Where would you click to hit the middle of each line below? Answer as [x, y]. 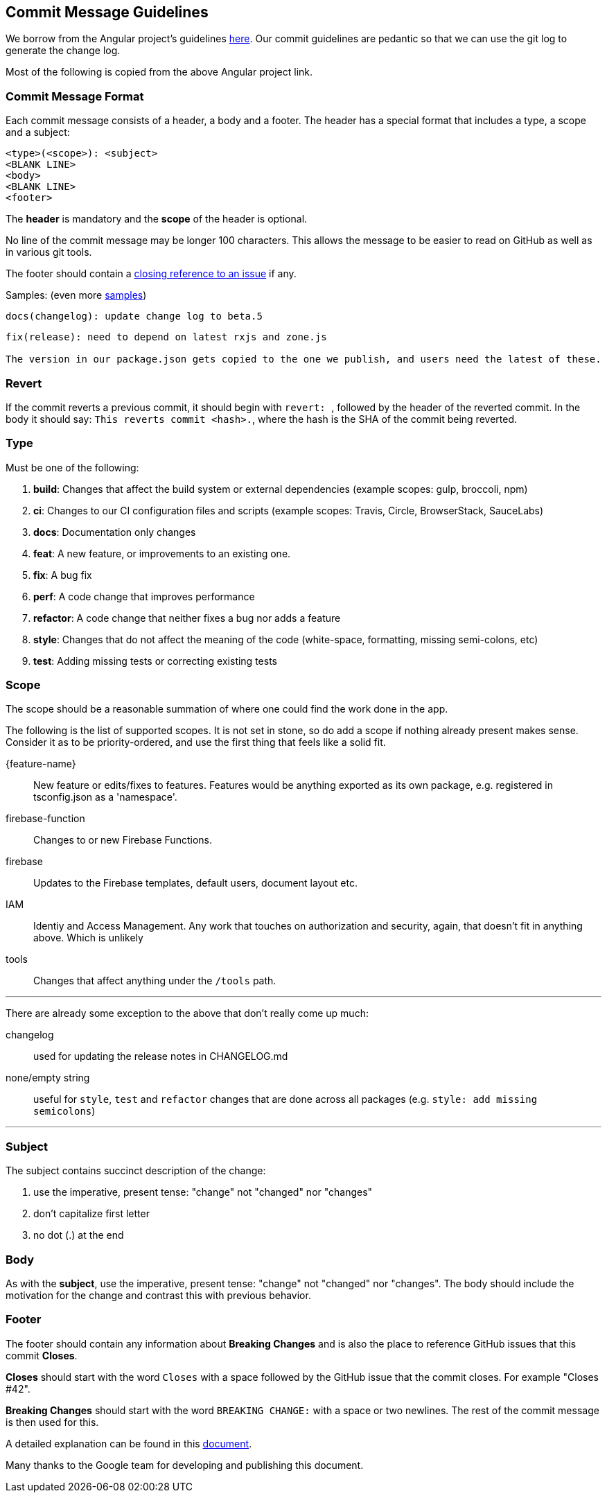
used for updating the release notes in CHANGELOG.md [161, 1056]
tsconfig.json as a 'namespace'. [105, 797]
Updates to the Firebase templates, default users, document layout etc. [196, 883]
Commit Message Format [75, 96]
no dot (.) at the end [79, 1235]
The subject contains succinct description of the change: [136, 1171]
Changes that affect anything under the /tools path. [155, 981]
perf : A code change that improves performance [144, 596]
